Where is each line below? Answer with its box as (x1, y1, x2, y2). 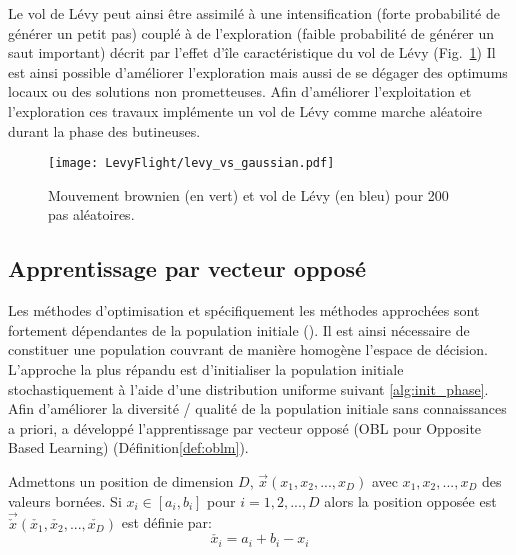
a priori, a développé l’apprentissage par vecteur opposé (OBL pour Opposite (8, 417, 482, 438)
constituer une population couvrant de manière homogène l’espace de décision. (8, 339, 488, 360)
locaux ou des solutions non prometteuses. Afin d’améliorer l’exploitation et (8, 81, 472, 102)
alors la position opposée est (324, 490, 497, 511)
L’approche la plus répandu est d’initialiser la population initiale (8, 358, 404, 379)
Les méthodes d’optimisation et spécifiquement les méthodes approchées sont (8, 300, 480, 321)
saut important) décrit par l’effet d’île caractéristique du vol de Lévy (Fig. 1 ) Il (8, 42, 496, 63)
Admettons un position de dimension (8, 470, 234, 491)
